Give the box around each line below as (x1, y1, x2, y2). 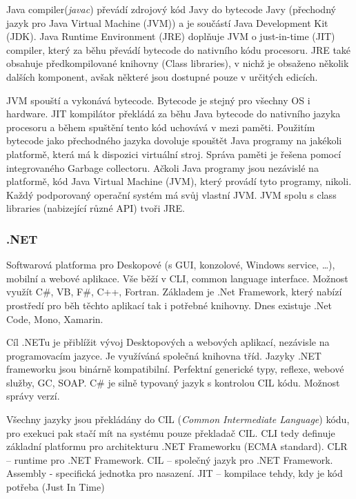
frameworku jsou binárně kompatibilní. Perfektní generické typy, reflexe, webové (6, 362, 344, 376)
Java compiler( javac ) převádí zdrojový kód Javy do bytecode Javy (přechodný (6, 2, 336, 16)
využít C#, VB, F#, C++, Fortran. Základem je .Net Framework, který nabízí (6, 284, 342, 299)
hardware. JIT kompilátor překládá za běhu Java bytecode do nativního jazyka (6, 106, 341, 121)
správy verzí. (6, 389, 60, 403)
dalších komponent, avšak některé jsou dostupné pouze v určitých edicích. (6, 69, 318, 84)
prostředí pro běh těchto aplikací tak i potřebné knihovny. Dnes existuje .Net (6, 297, 332, 312)
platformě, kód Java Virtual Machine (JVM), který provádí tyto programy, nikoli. (6, 174, 352, 188)
